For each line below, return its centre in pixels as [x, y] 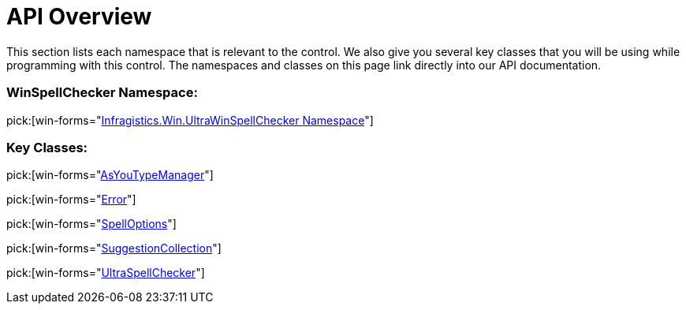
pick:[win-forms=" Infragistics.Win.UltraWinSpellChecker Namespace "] [190, 120]
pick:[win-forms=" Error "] [71, 200]
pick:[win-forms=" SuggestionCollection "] [114, 248]
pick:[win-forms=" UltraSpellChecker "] [106, 273]
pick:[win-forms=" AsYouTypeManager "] [110, 175]
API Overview [79, 17]
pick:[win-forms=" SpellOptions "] [91, 224]
